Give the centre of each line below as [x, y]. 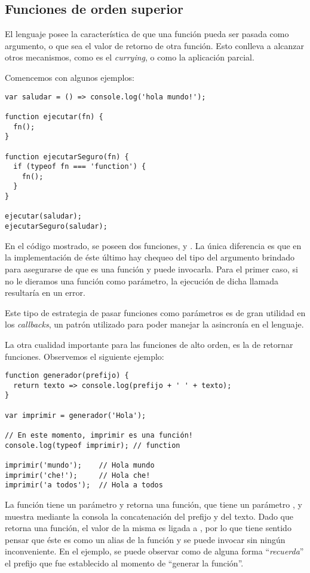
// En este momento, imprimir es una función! [99, 436]
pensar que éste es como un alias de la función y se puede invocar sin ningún [145, 539]
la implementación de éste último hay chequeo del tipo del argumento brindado [150, 257]
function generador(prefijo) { [67, 376]
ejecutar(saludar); [43, 216]
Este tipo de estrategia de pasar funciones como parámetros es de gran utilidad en [155, 312]
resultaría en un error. [45, 292]
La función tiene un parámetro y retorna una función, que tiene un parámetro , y [154, 504]
